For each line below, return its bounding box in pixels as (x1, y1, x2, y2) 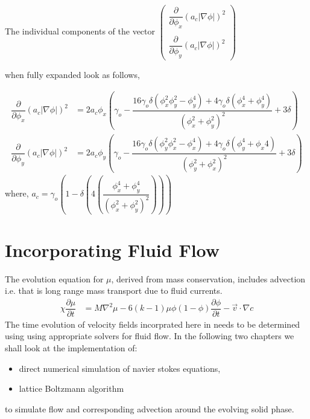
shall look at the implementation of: (5, 342, 138, 354)
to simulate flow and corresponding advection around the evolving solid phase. (5, 402, 294, 415)
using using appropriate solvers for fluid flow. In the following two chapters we (5, 330, 294, 342)
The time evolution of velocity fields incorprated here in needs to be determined (5, 317, 300, 330)
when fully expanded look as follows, (5, 68, 140, 80)
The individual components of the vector (5, 25, 156, 37)
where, (5, 187, 29, 200)
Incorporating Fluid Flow (5, 237, 220, 262)
